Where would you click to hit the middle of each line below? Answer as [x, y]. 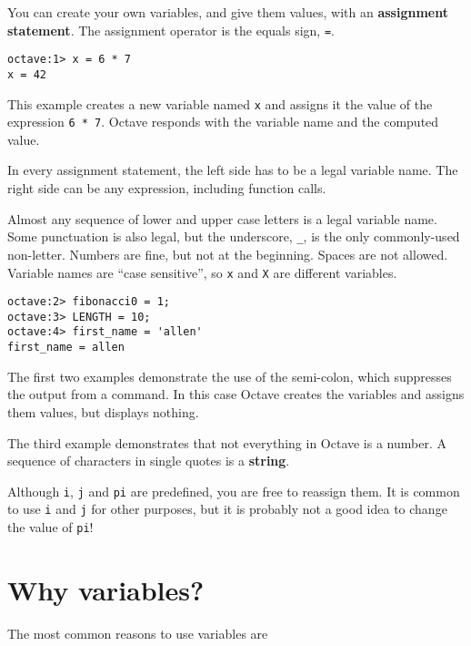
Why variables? [106, 589]
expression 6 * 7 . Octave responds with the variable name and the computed [223, 122]
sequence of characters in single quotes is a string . [149, 461]
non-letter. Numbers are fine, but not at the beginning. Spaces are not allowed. [228, 254]
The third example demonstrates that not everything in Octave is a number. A [227, 442]
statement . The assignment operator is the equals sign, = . [171, 30]
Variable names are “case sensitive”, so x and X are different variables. [202, 272]
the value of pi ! [50, 527]
